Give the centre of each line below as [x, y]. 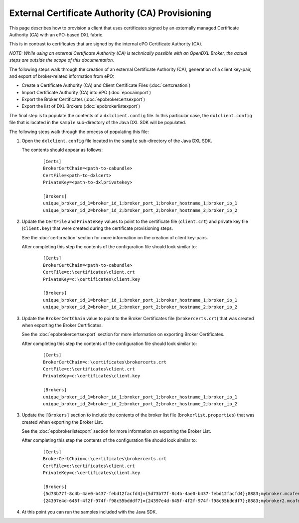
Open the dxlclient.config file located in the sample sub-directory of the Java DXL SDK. [117, 141]
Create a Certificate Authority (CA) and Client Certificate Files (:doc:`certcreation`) [106, 85]
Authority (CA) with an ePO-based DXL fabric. [57, 34]
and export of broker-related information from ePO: [62, 76]
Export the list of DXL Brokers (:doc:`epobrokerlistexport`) [81, 106]
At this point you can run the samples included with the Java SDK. [89, 512]
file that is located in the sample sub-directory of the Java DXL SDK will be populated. [98, 123]
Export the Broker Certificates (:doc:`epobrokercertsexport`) [83, 99]
